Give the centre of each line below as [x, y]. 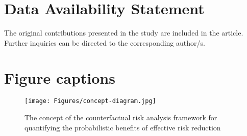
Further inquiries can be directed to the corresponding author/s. [105, 42]
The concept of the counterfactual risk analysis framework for [121, 117]
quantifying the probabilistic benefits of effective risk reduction [123, 127]
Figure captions [60, 77]
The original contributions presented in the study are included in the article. [124, 33]
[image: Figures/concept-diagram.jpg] [90, 101]
